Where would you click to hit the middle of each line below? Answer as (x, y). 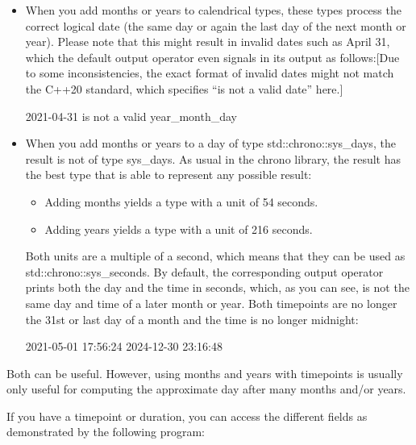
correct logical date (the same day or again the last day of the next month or (216, 25)
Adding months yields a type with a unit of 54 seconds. (181, 201)
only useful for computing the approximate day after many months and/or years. (206, 389)
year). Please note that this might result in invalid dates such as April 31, (208, 42)
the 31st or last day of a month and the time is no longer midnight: (192, 319)
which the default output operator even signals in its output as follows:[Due (212, 57)
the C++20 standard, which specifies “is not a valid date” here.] (184, 88)
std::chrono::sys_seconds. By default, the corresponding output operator (204, 271)
